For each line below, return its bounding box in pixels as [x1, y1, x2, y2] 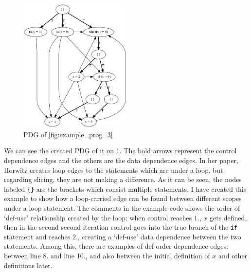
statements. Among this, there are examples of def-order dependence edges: [4, 241, 228, 251]
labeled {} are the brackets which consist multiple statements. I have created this [4, 183, 247, 194]
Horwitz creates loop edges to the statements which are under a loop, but [4, 164, 223, 175]
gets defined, [209, 212, 247, 222]
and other [218, 251, 248, 260]
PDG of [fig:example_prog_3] [23, 129, 113, 139]
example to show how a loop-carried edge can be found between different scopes [4, 193, 242, 203]
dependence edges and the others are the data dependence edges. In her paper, [4, 155, 238, 165]
